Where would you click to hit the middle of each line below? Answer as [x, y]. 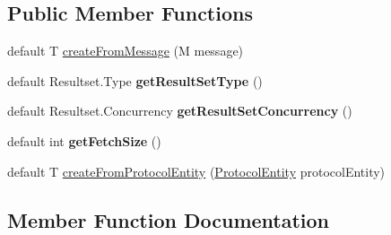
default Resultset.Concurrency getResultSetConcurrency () [180, 111]
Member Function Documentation [169, 219]
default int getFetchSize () [84, 140]
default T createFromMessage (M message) [126, 51]
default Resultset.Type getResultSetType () [135, 80]
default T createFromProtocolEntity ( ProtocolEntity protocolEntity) [196, 171]
